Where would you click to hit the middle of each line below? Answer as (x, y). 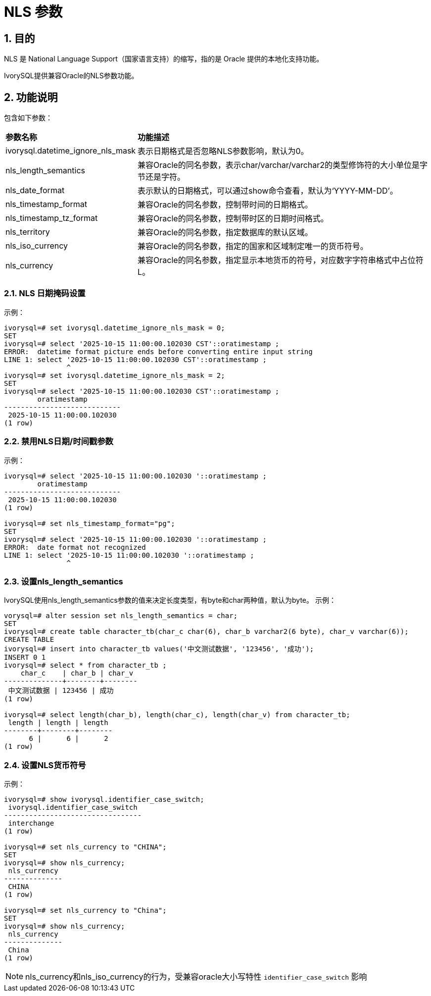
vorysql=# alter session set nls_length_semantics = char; (121, 616)
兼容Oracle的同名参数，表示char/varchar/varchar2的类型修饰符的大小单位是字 (283, 165)
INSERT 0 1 (25, 657)
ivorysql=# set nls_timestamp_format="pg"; (90, 523)
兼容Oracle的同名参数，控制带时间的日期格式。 (225, 205)
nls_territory (28, 232)
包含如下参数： (28, 118)
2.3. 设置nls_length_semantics (64, 581)
